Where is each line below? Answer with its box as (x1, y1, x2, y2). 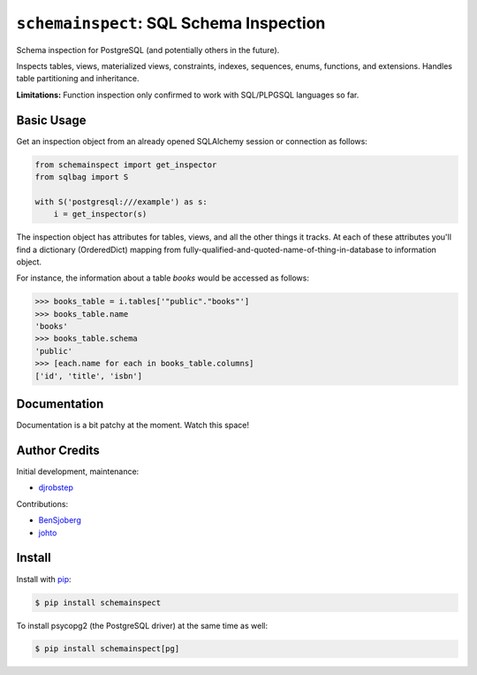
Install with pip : (16, 573, 72, 584)
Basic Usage (16, 112, 87, 127)
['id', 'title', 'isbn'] (34, 371, 143, 380)
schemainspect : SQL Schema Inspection (16, 13, 326, 33)
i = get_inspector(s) (53, 209, 148, 219)
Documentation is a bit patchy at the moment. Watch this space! (16, 420, 250, 431)
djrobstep (38, 482, 74, 493)
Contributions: (16, 498, 69, 509)
